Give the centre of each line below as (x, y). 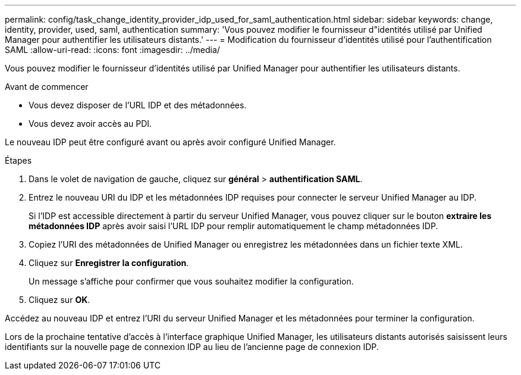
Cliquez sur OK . (59, 300)
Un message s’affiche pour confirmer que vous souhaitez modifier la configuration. (191, 281)
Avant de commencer (47, 87)
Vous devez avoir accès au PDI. (90, 124)
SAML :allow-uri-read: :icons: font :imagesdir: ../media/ (112, 50)
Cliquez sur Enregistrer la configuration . (109, 263)
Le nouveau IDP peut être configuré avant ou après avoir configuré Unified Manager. (170, 142)
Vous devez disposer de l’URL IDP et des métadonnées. (138, 105)
